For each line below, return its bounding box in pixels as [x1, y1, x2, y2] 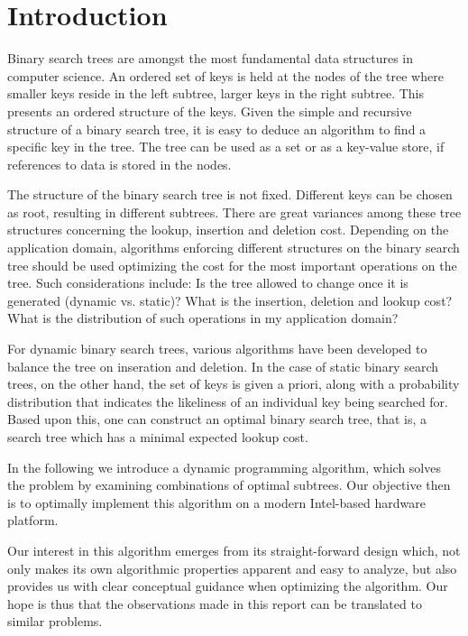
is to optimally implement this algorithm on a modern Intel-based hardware [7, 493, 426, 512]
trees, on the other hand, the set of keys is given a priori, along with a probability [7, 374, 460, 393]
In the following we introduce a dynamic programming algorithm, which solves [7, 457, 441, 476]
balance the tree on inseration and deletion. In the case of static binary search [7, 356, 439, 375]
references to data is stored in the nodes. [7, 154, 232, 173]
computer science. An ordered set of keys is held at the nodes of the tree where [7, 66, 444, 85]
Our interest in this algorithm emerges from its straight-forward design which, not [7, 540, 461, 559]
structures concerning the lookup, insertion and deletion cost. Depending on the [7, 220, 449, 239]
